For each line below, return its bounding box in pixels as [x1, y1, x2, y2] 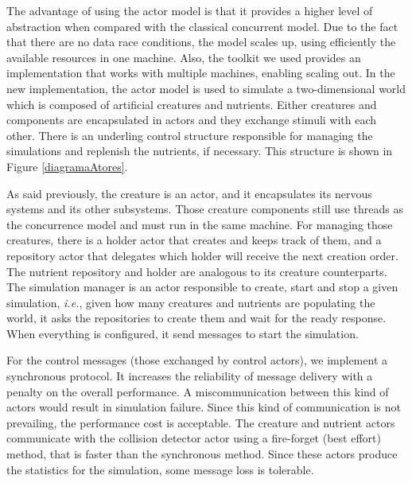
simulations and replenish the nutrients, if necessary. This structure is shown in [6, 142, 393, 159]
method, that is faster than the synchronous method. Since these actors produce [6, 446, 398, 462]
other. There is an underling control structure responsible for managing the [6, 127, 373, 143]
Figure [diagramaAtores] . [6, 158, 128, 174]
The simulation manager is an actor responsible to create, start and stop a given [6, 279, 398, 295]
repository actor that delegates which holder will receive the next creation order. [6, 247, 398, 263]
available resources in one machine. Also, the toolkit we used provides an [6, 49, 361, 65]
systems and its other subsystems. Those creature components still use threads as [6, 201, 403, 217]
